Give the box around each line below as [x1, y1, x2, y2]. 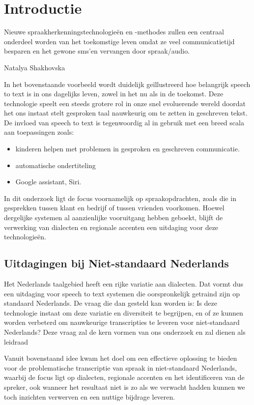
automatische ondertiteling [15, 160, 96, 170]
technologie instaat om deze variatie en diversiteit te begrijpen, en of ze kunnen [4, 307, 243, 318]
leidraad [4, 336, 28, 347]
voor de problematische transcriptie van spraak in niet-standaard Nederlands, [4, 362, 237, 373]
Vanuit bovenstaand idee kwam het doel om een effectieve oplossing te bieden [4, 353, 237, 363]
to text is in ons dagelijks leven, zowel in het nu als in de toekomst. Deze [4, 88, 224, 99]
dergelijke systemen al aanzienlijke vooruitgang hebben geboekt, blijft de [4, 212, 223, 223]
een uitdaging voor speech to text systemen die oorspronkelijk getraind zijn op [4, 288, 240, 298]
